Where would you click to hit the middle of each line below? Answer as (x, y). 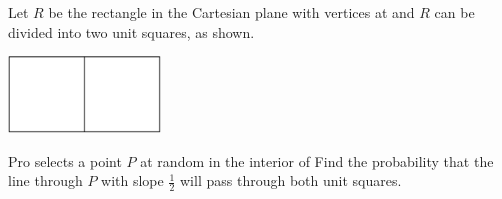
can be (454, 12)
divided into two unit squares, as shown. (131, 31)
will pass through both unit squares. (291, 180)
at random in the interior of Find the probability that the (317, 160)
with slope (132, 180)
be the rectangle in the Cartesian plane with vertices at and (231, 12)
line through (45, 180)
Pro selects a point (65, 160)
